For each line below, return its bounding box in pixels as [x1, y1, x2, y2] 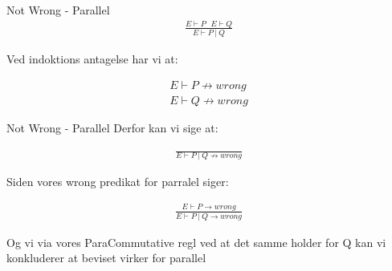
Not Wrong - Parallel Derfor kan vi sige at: [6, 119, 218, 135]
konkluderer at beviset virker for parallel [6, 249, 206, 266]
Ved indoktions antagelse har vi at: [6, 51, 178, 67]
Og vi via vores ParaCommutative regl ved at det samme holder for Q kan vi [6, 233, 386, 250]
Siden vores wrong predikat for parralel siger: [6, 173, 229, 190]
